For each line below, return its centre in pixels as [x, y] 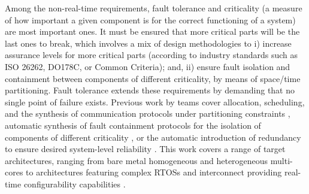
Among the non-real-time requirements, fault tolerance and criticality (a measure [154, 8]
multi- [281, 160]
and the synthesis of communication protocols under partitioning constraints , [148, 113]
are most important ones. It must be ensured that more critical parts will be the [152, 31]
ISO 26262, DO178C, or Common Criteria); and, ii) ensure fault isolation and [148, 66]
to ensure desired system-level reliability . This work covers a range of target [145, 149]
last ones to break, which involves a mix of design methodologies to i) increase [148, 43]
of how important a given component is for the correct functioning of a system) [150, 19]
